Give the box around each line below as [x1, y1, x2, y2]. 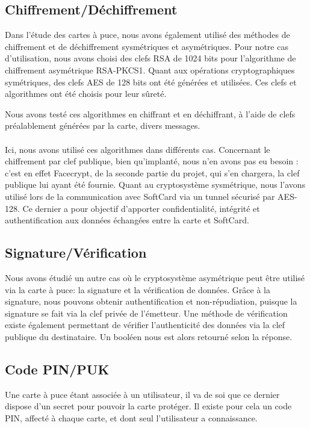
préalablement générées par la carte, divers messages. [5, 119, 200, 132]
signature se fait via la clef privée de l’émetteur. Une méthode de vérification [5, 306, 288, 319]
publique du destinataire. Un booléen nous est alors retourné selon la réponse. [5, 330, 293, 343]
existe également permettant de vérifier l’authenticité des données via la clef [5, 318, 285, 331]
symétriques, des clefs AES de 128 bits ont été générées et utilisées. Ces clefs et [5, 75, 297, 88]
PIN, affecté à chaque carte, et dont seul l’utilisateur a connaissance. [5, 411, 258, 424]
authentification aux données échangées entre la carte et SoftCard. [5, 214, 249, 226]
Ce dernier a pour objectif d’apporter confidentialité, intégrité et [22, 202, 260, 214]
